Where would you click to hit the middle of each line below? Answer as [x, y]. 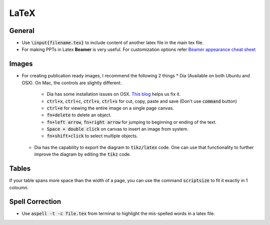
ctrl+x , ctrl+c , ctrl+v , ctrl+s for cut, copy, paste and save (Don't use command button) [142, 101]
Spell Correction [35, 202]
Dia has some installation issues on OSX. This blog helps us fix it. [114, 94]
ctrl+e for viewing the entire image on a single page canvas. [110, 108]
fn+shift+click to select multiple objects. [92, 136]
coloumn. [19, 188]
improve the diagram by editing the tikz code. [82, 154]
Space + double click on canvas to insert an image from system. [117, 129]
